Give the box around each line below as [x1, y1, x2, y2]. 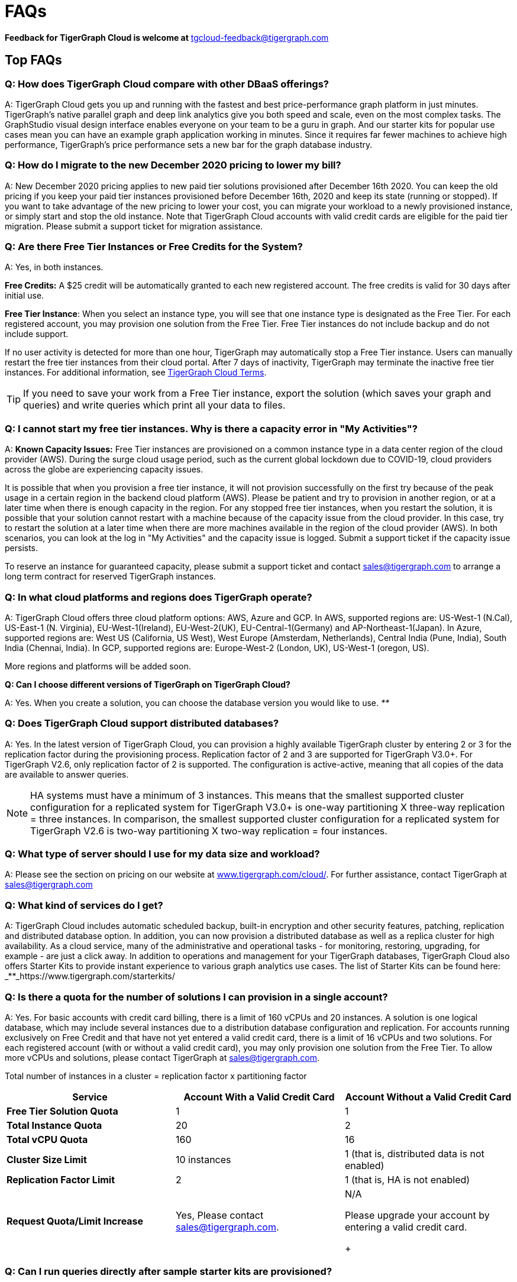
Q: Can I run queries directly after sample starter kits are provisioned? [5, 1265, 332, 1278]
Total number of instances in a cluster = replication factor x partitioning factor [5, 1070, 307, 1081]
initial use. [5, 290, 44, 301]
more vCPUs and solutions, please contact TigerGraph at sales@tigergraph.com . [5, 1052, 319, 1063]
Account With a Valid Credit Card [183, 1090, 335, 1103]
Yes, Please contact [175, 1209, 264, 1221]
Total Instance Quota [7, 1119, 102, 1131]
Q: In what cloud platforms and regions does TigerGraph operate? [5, 591, 312, 603]
